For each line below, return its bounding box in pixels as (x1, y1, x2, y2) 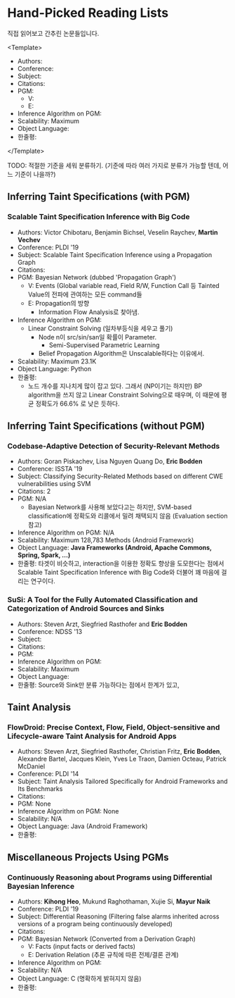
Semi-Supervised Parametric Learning (48, 340, 160, 349)
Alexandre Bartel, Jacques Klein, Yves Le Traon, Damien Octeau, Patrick (17, 755, 227, 763)
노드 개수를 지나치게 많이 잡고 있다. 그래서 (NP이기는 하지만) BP (27, 382, 202, 390)
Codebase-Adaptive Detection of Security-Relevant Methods (7, 441, 220, 451)
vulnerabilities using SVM (17, 480, 91, 488)
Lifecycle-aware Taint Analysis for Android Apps (7, 731, 177, 741)
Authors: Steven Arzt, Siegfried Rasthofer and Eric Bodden (17, 620, 188, 628)
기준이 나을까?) (14, 170, 56, 178)
